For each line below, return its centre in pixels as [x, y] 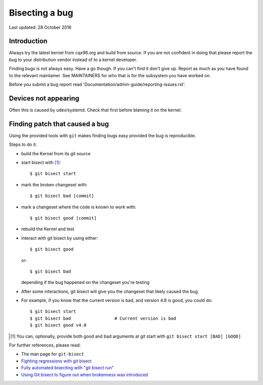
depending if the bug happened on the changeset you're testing [85, 283]
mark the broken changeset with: [54, 184]
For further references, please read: [45, 345]
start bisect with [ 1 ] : [41, 162]
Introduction [28, 41]
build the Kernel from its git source [56, 153]
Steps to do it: [23, 144]
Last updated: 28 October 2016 [40, 27]
